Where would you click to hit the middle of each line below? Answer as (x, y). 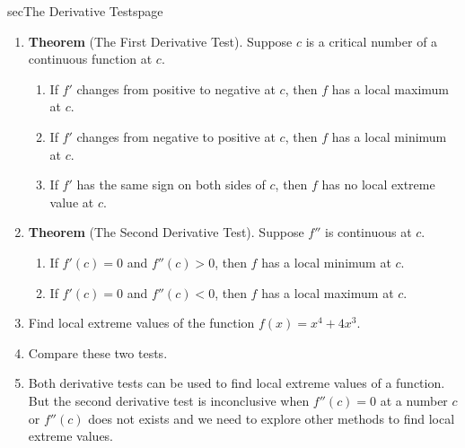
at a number (414, 400)
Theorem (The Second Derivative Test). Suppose (166, 232)
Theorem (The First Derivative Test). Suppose (160, 41)
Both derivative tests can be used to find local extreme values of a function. (237, 383)
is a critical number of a (372, 41)
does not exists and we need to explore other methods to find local (272, 418)
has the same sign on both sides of (171, 184)
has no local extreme (378, 184)
